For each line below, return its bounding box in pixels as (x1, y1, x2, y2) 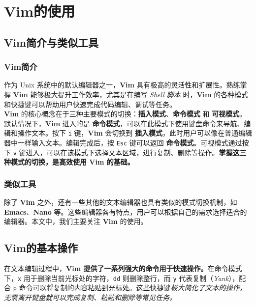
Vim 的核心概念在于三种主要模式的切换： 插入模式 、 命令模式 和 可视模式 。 (4, 109, 247, 119)
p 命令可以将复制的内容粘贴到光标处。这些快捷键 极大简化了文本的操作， (13, 282, 247, 293)
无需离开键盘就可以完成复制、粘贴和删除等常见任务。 (4, 292, 176, 303)
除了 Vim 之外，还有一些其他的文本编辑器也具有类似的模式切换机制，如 (4, 197, 237, 207)
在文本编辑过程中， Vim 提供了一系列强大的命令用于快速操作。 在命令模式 (4, 263, 242, 274)
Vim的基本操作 (4, 240, 78, 255)
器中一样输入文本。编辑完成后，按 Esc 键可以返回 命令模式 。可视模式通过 (4, 138, 242, 147)
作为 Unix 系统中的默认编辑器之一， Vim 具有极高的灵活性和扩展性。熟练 (4, 80, 240, 90)
